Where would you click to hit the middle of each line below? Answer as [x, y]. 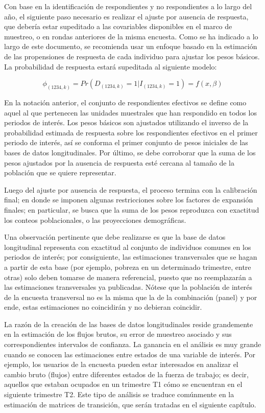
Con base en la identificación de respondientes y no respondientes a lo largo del [128, 6]
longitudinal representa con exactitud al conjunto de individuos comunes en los [128, 247]
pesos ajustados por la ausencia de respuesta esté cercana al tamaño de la [119, 162]
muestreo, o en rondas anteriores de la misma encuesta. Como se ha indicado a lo [131, 36]
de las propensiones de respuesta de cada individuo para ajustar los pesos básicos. [132, 56]
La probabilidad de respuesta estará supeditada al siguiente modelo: [111, 66]
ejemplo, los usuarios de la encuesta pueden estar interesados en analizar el [121, 364]
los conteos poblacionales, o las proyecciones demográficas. [95, 220]
